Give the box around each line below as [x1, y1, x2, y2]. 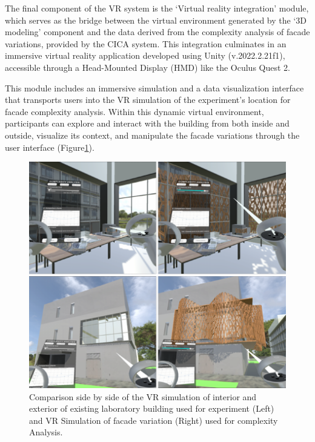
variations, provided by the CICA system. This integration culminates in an [5, 37, 287, 50]
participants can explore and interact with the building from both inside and [5, 117, 290, 130]
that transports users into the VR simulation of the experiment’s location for [5, 93, 291, 106]
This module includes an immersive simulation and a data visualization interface [5, 81, 304, 94]
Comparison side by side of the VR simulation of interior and [29, 390, 257, 403]
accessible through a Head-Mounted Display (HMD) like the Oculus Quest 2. [5, 61, 290, 73]
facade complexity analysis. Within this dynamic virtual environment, [5, 105, 264, 117]
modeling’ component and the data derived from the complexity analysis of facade [5, 25, 310, 38]
